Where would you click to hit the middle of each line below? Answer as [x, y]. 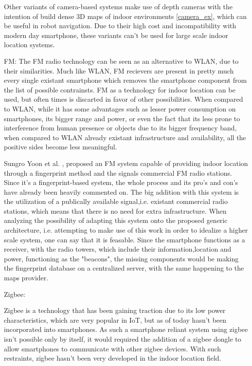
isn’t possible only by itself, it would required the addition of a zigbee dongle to [123, 339]
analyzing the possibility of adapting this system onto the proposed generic [116, 220]
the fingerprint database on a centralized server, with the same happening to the [124, 268]
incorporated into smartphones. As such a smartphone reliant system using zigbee [126, 329]
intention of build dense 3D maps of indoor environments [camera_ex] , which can [126, 16]
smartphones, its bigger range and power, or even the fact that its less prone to [122, 118]
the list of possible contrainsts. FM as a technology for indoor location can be [120, 89]
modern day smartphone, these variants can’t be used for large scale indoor [116, 35]
